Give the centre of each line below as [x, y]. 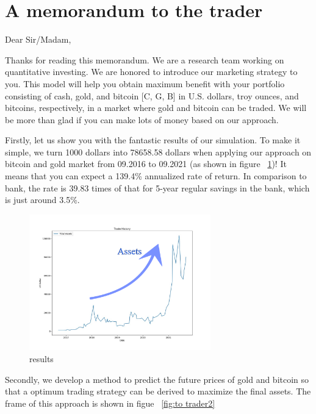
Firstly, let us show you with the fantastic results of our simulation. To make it [153, 140]
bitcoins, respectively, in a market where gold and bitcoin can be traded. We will [156, 108]
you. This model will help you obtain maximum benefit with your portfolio [145, 83]
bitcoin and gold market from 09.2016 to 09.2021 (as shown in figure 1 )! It [146, 164]
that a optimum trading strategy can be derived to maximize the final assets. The [158, 391]
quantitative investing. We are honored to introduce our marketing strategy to [151, 72]
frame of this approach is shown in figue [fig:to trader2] [110, 403]
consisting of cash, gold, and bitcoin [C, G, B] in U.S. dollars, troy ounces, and [152, 95]
